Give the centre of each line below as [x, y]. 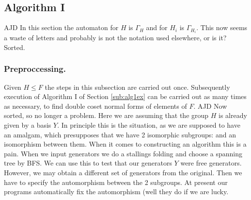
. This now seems [222, 27]
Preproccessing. [35, 69]
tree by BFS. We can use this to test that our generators [88, 163]
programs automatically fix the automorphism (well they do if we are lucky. [116, 192]
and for [157, 27]
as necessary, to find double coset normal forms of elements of [95, 106]
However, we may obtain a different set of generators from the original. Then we [123, 173]
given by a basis [28, 125]
